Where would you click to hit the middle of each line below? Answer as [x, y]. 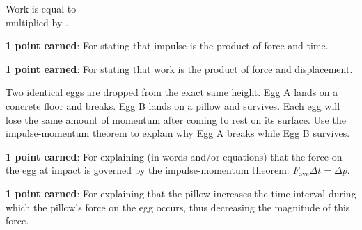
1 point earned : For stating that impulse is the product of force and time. [167, 46]
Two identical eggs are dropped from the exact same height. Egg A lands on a [172, 92]
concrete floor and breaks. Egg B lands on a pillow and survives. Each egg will [173, 105]
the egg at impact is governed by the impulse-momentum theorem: [148, 170]
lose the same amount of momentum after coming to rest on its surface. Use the [176, 119]
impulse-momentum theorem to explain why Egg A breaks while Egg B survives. [178, 133]
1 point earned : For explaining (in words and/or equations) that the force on [174, 156]
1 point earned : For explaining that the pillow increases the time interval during [181, 193]
